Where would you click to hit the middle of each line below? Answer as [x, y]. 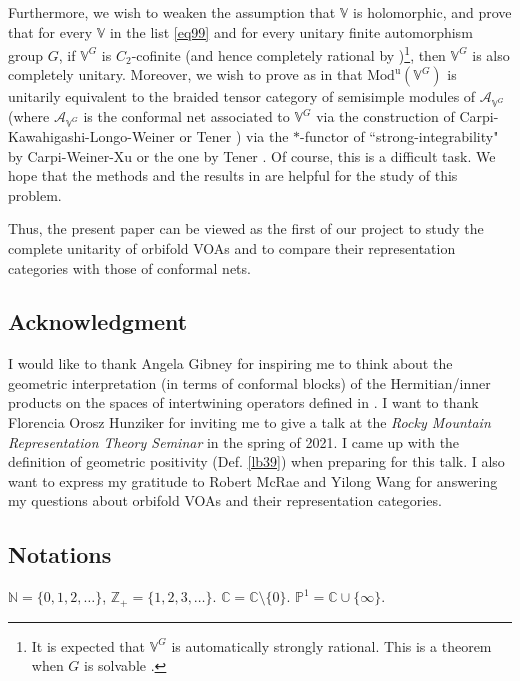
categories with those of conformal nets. [129, 267]
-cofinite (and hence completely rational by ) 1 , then [288, 53]
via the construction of [385, 116]
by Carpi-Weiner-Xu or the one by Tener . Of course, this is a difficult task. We [252, 155]
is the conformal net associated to [186, 116]
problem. [35, 194]
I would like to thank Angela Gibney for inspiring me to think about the [230, 363]
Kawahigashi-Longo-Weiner [91, 135]
